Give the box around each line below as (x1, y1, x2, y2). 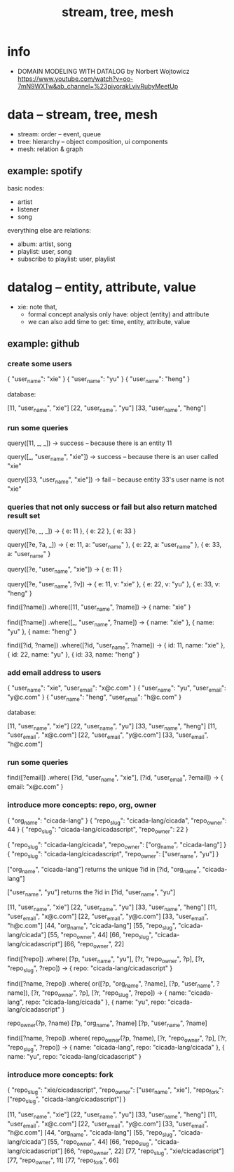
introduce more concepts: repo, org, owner (7, 800, 157, 810)
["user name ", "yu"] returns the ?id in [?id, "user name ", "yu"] (7, 887, 176, 898)
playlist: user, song (17, 247, 72, 255)
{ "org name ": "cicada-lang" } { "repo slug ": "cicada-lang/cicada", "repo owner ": (7, 816, 227, 826)
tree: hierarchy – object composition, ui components (17, 137, 168, 146)
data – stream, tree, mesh (7, 107, 158, 123)
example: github (7, 338, 81, 350)
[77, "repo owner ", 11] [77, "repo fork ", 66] (7, 1156, 119, 1166)
